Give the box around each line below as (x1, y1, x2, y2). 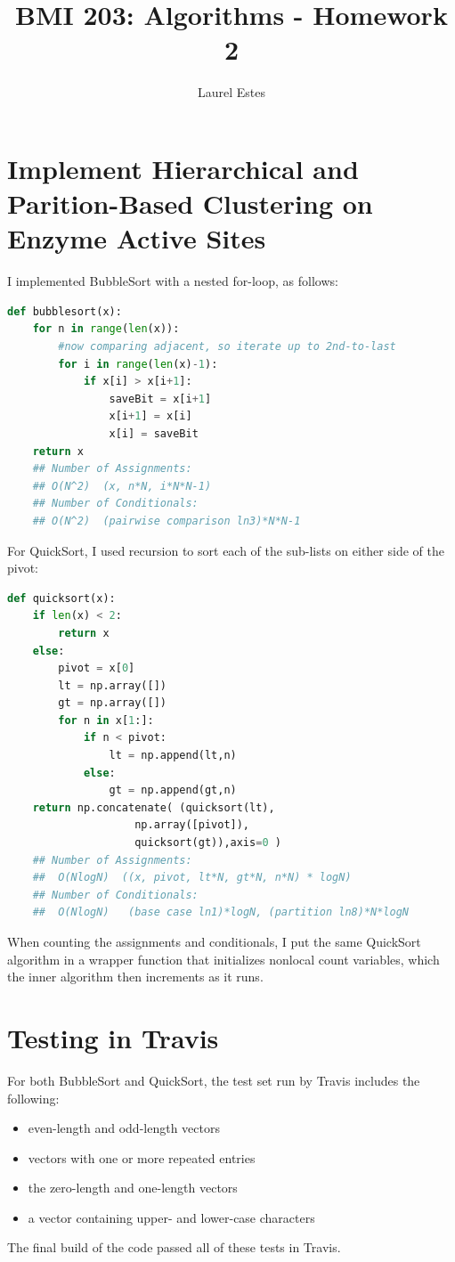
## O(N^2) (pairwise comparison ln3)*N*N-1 (32, 514, 301, 527)
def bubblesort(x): (7, 305, 122, 318)
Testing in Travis (7, 1019, 219, 1055)
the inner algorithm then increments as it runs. (7, 967, 264, 986)
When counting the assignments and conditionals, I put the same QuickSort (7, 932, 421, 950)
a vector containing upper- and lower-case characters (28, 1208, 315, 1226)
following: (7, 1088, 60, 1107)
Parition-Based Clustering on (7, 185, 373, 222)
